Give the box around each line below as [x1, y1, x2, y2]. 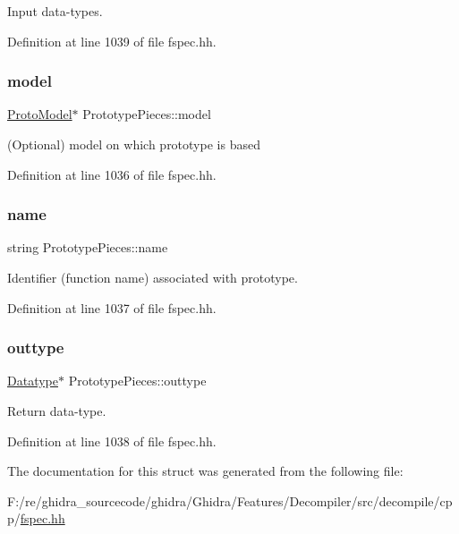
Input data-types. [7, 2, 103, 20]
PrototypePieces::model [82, 105, 211, 123]
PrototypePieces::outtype [68, 371, 207, 390]
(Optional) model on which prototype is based [7, 135, 260, 153]
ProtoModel [7, 105, 72, 123]
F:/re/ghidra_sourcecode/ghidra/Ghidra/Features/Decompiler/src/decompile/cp [7, 491, 453, 510]
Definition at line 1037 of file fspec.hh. [7, 298, 217, 317]
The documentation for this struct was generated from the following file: [7, 462, 404, 480]
